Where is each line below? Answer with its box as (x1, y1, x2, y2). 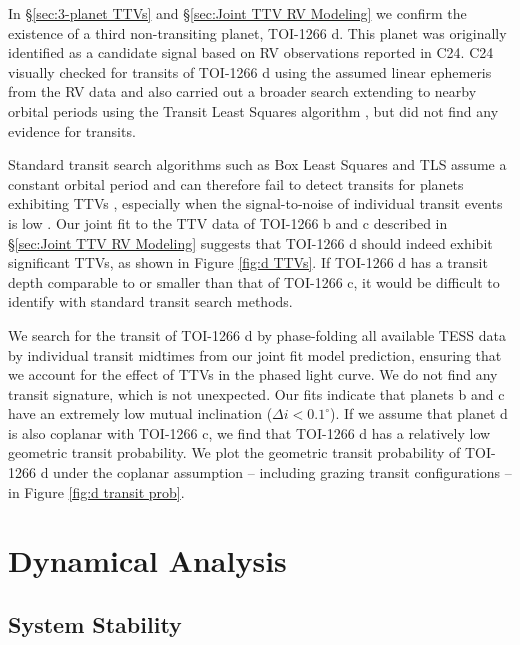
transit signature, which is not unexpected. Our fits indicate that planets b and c (8, 383, 505, 404)
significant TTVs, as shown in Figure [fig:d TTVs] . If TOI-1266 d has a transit (8, 252, 488, 273)
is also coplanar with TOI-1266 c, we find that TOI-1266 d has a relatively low (8, 422, 491, 443)
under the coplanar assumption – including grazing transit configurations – (53, 462, 512, 483)
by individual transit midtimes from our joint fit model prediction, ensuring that (8, 344, 502, 365)
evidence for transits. (8, 120, 136, 141)
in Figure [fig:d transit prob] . (8, 481, 185, 502)
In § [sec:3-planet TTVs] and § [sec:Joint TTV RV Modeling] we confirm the (8, 3, 467, 23)
